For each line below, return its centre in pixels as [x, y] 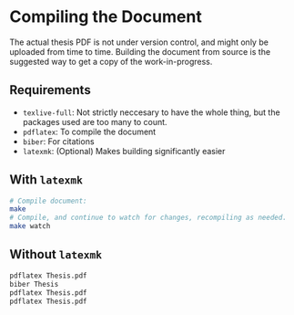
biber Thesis [34, 284]
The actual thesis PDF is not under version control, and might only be [139, 42]
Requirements [50, 90]
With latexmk [46, 180]
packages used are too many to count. [95, 121]
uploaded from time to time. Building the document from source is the [140, 51]
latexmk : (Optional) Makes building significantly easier [124, 151]
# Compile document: [49, 201]
